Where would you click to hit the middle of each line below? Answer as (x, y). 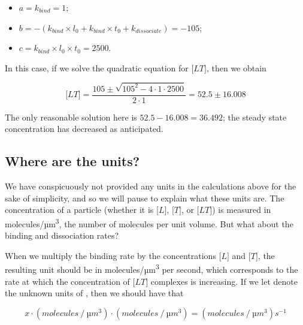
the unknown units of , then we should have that (94, 293)
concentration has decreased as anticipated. (84, 129)
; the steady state (254, 117)
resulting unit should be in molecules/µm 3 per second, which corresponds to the (151, 268)
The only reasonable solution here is (71, 117)
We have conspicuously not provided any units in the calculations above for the (151, 186)
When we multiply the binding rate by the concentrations (110, 255)
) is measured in (242, 210)
